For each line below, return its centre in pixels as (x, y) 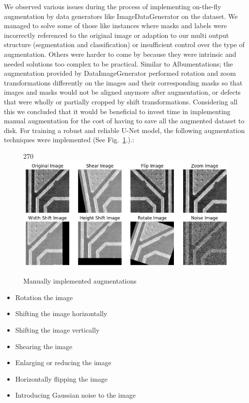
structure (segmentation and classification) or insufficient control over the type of (124, 44)
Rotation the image (44, 297)
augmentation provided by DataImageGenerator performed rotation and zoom (120, 73)
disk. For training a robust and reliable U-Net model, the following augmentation (124, 130)
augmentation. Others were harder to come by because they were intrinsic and (120, 54)
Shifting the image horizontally (61, 313)
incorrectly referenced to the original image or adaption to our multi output (117, 35)
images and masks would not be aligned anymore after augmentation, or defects (122, 92)
